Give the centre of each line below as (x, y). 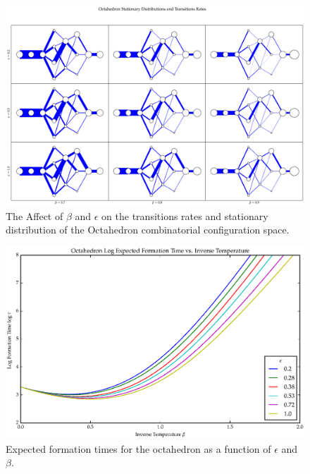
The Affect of (35, 215)
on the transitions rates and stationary (185, 215)
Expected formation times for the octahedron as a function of (138, 448)
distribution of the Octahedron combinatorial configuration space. (148, 230)
